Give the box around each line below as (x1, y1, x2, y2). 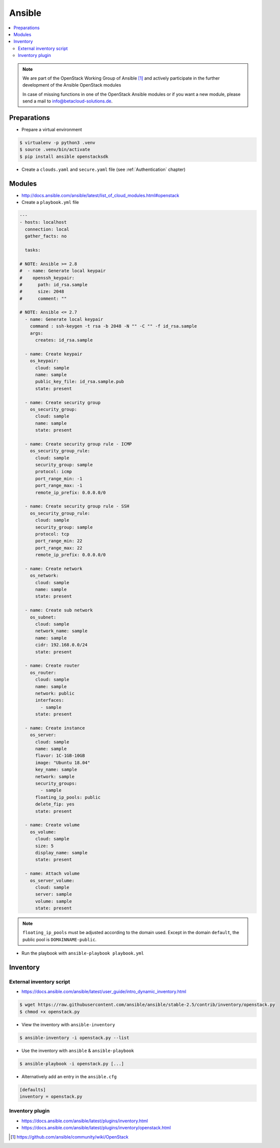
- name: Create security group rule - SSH (25, 503, 130, 509)
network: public (35, 691, 75, 696)
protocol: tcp (35, 531, 69, 537)
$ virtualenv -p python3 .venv (19, 140, 96, 146)
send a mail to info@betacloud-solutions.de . (22, 98, 113, 104)
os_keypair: (30, 358, 59, 364)
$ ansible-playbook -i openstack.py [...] (19, 1061, 124, 1066)
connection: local (25, 226, 69, 232)
